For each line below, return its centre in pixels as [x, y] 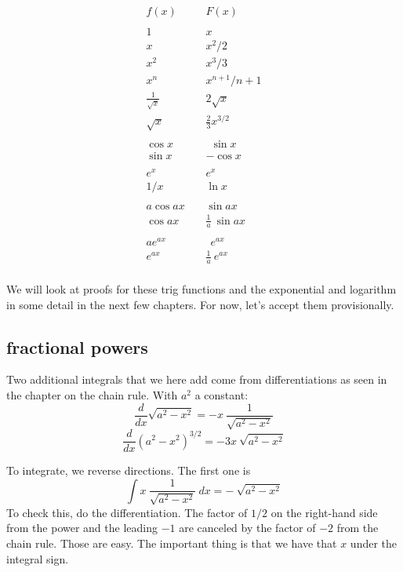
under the [374, 543]
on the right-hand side [324, 512]
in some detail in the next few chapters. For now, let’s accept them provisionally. [200, 304]
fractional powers [77, 346]
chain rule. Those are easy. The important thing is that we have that [172, 543]
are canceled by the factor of [247, 528]
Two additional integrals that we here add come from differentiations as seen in [197, 379]
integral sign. [38, 558]
